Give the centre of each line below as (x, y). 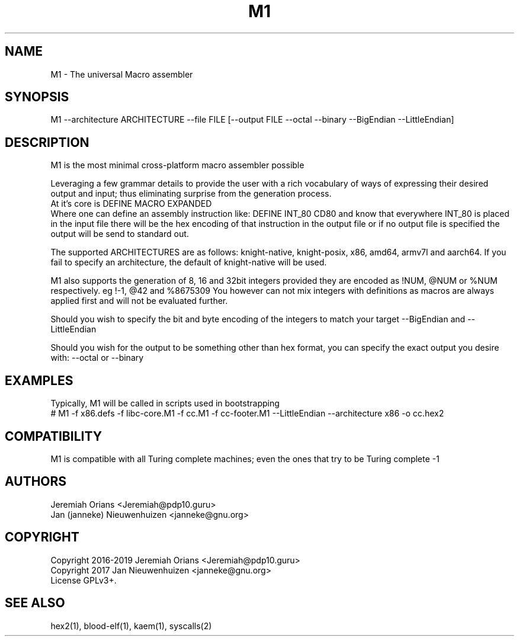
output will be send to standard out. (120, 234)
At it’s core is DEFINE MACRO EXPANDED (131, 204)
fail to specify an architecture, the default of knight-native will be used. (189, 262)
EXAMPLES (39, 380)
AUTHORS (36, 482)
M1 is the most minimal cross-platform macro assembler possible (177, 165)
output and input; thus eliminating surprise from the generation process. (191, 194)
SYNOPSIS (37, 97)
